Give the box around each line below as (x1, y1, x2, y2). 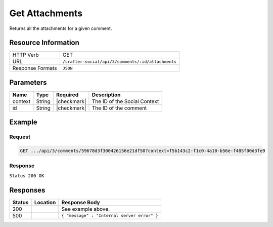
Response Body (61, 199, 101, 206)
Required (56, 91, 78, 98)
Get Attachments (9, 8, 83, 19)
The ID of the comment (92, 104, 147, 111)
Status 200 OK (9, 173, 44, 178)
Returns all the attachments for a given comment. (9, 25, 112, 31)
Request (9, 133, 30, 140)
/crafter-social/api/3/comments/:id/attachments (62, 59, 177, 64)
